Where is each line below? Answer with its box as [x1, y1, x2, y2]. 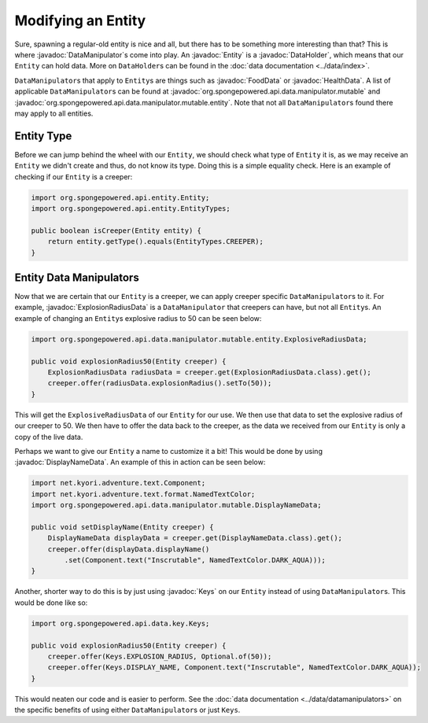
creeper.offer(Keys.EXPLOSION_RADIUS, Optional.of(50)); [47, 651, 272, 661]
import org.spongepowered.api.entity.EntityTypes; [31, 204, 231, 212]
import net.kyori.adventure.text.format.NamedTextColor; [31, 489, 256, 499]
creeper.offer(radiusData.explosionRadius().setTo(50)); [47, 378, 272, 388]
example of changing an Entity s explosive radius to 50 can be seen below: [14, 313, 262, 323]
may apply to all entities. [14, 109, 94, 118]
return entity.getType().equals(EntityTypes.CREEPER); [47, 237, 264, 246]
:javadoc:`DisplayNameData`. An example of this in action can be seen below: [14, 457, 266, 467]
